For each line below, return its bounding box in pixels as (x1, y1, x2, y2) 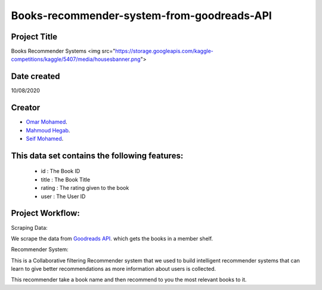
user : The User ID (41, 193, 86, 200)
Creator (11, 103, 41, 113)
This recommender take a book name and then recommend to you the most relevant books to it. (11, 276, 247, 283)
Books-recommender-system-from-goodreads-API (11, 9, 273, 22)
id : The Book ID (41, 168, 80, 175)
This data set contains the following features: (11, 150, 184, 161)
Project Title (11, 32, 58, 42)
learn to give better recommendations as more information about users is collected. (11, 266, 216, 273)
